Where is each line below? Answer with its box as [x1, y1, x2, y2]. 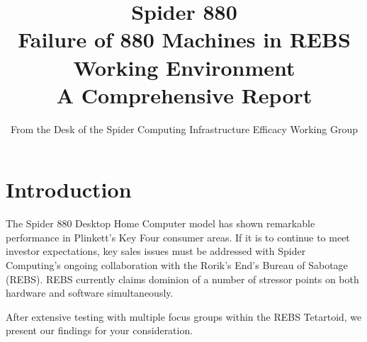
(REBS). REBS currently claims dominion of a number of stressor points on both [6, 271, 359, 286]
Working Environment [73, 52, 295, 81]
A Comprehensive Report [56, 80, 312, 109]
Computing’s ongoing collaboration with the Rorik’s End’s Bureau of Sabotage [6, 258, 348, 272]
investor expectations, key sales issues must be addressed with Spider [6, 244, 306, 258]
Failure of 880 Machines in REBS [18, 25, 351, 54]
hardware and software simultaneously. [6, 285, 174, 300]
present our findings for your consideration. [6, 323, 193, 338]
